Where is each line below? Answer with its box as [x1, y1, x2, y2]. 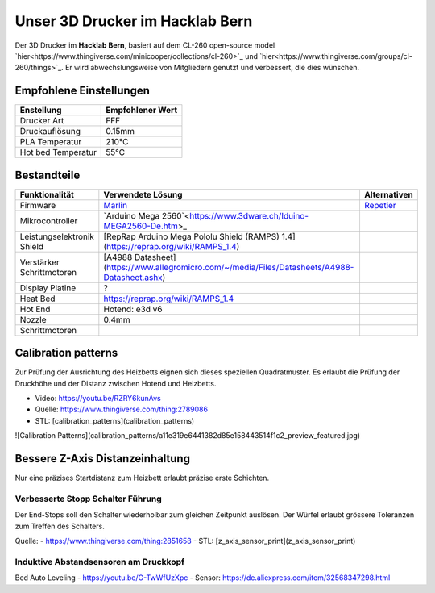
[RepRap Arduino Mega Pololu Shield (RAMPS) [103, 231, 280, 242]
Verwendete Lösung [103, 189, 183, 200]
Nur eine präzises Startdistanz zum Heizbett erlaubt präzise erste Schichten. [14, 473, 270, 483]
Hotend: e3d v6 [103, 303, 163, 315]
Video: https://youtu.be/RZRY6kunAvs [35, 394, 161, 403]
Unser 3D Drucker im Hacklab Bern [14, 12, 253, 30]
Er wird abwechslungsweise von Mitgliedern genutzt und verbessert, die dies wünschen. [64, 63, 360, 73]
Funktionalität [19, 189, 74, 200]
